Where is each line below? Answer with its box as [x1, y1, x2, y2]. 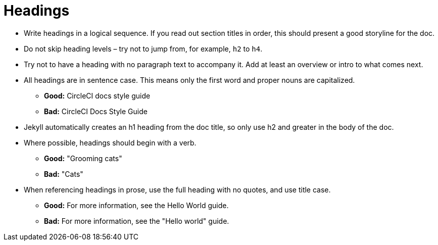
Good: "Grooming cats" [44, 154, 122, 163]
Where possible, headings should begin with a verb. [24, 138, 197, 147]
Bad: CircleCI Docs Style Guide [44, 107, 148, 116]
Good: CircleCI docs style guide [44, 91, 151, 100]
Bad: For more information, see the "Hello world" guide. [44, 216, 229, 225]
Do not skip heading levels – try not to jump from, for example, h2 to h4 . [24, 44, 263, 53]
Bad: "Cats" [44, 169, 83, 178]
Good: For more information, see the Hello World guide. [44, 201, 229, 210]
